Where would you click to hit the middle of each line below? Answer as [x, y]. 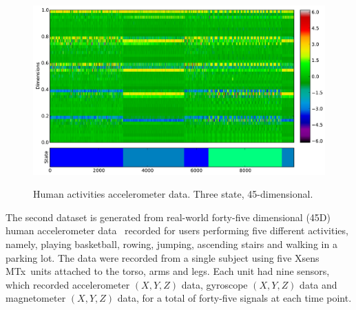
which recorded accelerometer [68, 284]
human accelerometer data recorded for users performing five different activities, [177, 230]
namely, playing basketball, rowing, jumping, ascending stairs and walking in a [171, 244]
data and [318, 284]
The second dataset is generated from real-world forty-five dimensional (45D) [168, 217]
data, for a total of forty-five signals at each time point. [234, 298]
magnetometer [36, 298]
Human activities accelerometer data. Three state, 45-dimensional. [173, 194]
